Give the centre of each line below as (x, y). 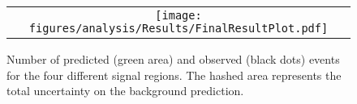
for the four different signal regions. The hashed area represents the (174, 75)
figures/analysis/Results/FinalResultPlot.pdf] (178, 28)
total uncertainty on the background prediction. (125, 91)
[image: (178, 15)
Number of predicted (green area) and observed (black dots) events (173, 59)
